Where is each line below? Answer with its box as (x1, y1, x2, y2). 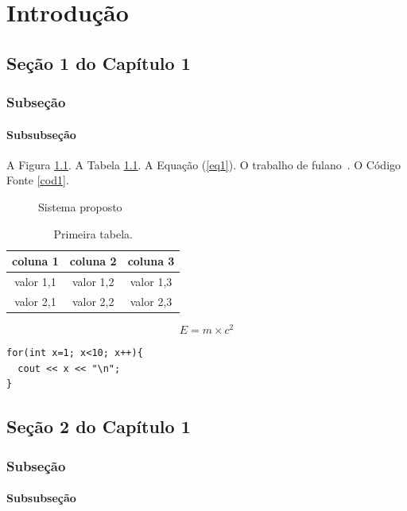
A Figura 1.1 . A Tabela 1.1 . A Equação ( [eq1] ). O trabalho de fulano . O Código (6, 156, 401, 172)
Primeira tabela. (53, 225, 133, 242)
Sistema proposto (38, 198, 122, 215)
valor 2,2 (72, 292, 114, 309)
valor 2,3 (130, 292, 172, 309)
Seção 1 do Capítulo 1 (6, 50, 191, 75)
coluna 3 (127, 253, 175, 269)
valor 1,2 (72, 273, 114, 290)
